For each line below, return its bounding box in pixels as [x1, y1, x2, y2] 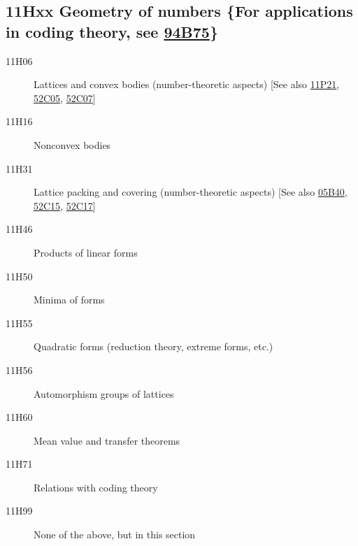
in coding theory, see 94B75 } [6, 20, 218, 42]
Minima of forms [34, 292, 105, 307]
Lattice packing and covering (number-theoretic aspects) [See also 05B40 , [34, 185, 348, 199]
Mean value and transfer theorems [34, 433, 180, 447]
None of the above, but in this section [34, 527, 196, 542]
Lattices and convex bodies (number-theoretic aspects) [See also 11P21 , [34, 77, 340, 92]
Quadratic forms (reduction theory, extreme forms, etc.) [34, 339, 273, 354]
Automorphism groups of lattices [34, 386, 174, 401]
